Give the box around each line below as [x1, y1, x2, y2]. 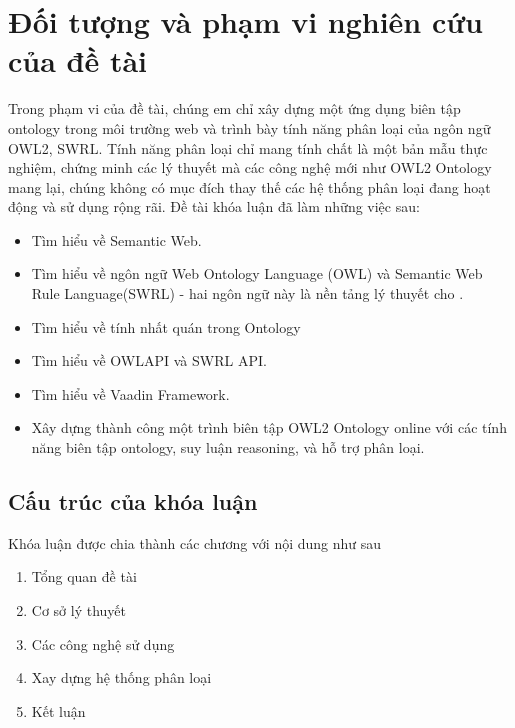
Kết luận [31, 700, 86, 721]
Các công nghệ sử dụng [31, 633, 175, 654]
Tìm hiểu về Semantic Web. [31, 229, 202, 250]
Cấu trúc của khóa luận [8, 486, 258, 517]
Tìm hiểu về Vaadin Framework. [31, 383, 230, 404]
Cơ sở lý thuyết [31, 600, 126, 621]
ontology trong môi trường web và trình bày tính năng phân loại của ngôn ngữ [8, 117, 491, 138]
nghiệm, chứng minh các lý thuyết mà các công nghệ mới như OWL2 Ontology [8, 157, 492, 178]
